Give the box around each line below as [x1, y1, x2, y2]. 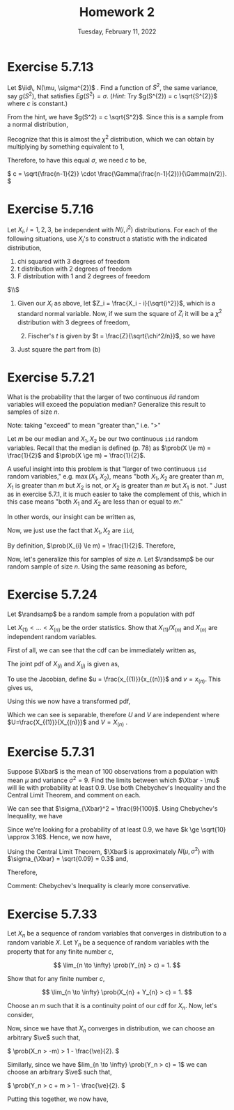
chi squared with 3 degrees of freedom [17, 257, 130, 265]
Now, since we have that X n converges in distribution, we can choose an [7, 1023, 215, 1034]
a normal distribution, [7, 120, 68, 128]
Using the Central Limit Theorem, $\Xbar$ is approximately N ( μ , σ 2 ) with [7, 846, 214, 855]
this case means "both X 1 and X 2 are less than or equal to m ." [7, 497, 183, 508]
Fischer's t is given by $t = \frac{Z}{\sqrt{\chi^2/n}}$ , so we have [27, 332, 216, 340]
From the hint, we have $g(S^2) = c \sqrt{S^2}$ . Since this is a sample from [7, 113, 224, 121]
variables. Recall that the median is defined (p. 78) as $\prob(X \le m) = [7, 444, 211, 452]
